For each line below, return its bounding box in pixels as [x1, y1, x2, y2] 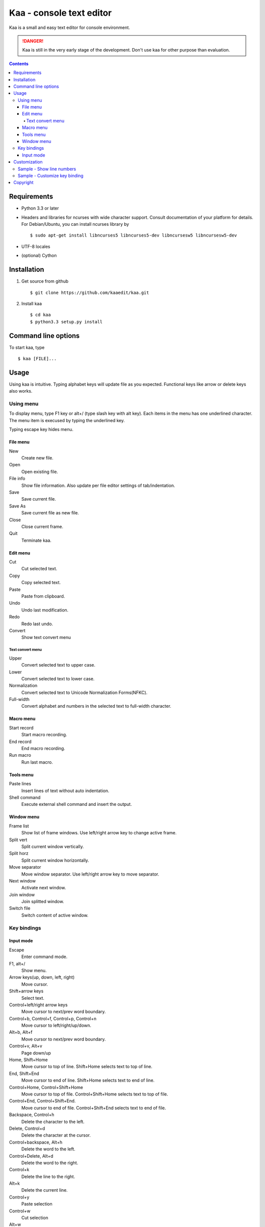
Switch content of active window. [21, 912, 88, 918]
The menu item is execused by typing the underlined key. [9, 417, 125, 423]
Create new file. [21, 454, 53, 461]
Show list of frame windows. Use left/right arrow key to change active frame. [21, 830, 177, 836]
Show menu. [21, 967, 47, 973]
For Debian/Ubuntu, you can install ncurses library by [21, 221, 130, 227]
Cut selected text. [21, 566, 57, 572]
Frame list [9, 823, 29, 829]
